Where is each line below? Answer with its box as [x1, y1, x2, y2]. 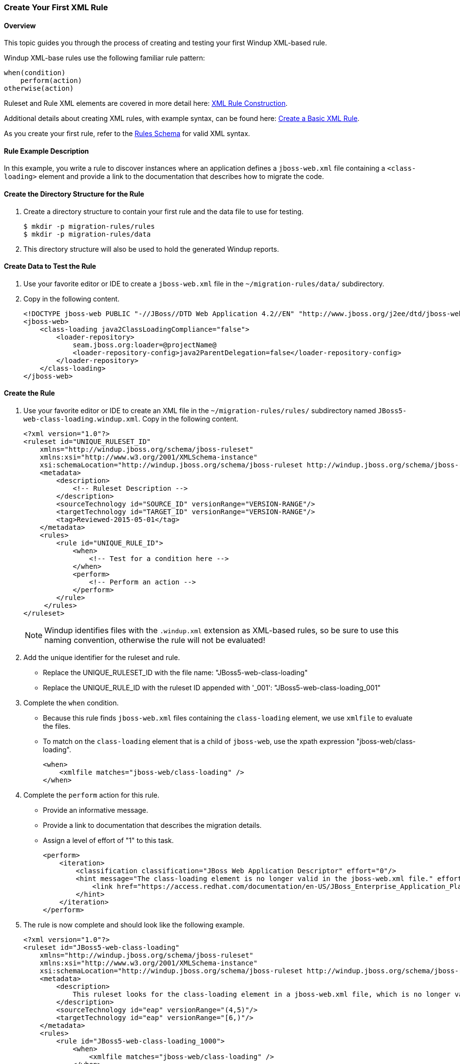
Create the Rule [4, 389, 55, 398]
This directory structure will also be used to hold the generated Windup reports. [23, 244, 279, 253]
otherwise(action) [4, 84, 74, 93]
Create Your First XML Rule [4, 2, 108, 12]
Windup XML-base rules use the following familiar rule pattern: [4, 54, 205, 62]
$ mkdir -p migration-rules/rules [23, 222, 155, 230]
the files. [43, 722, 71, 731]
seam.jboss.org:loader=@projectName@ [73, 341, 217, 349]
